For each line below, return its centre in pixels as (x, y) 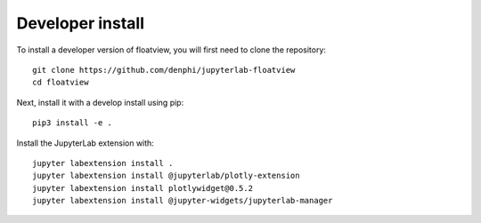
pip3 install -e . (73, 123)
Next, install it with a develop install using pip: (100, 102)
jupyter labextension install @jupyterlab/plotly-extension (166, 176)
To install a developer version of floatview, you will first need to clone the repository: (171, 50)
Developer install (81, 23)
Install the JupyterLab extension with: (86, 143)
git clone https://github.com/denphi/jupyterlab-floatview (164, 70)
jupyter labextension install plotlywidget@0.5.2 (143, 188)
